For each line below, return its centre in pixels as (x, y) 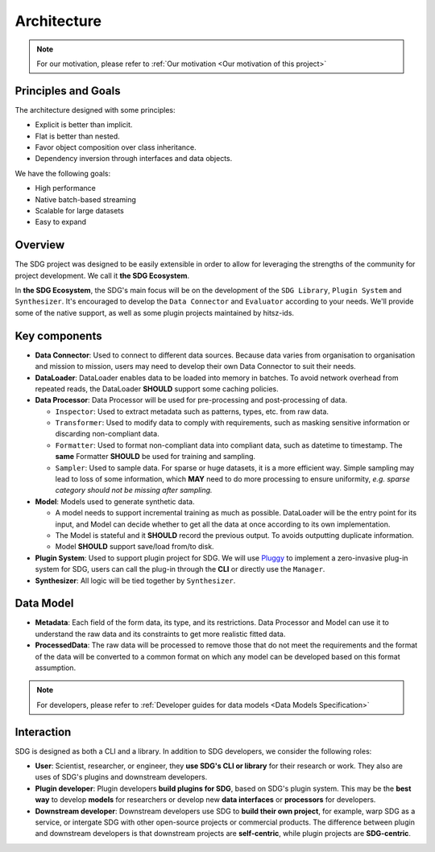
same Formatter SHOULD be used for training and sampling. (155, 457)
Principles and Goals (68, 91)
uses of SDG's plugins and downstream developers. (121, 777)
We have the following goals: (63, 173)
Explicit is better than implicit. (84, 125)
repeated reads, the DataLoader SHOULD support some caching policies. (157, 389)
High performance (66, 188)
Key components (58, 335)
